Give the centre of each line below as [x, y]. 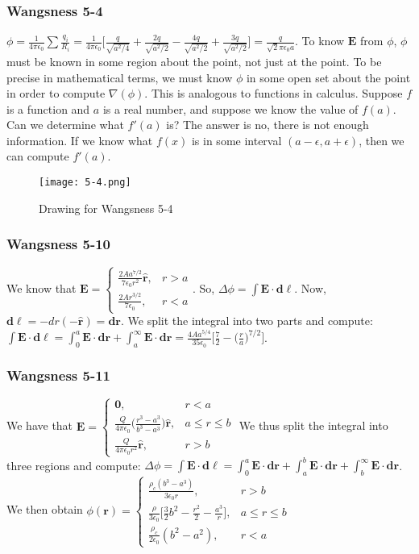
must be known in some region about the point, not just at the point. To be [194, 61]
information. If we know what [80, 140]
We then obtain [45, 509]
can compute [38, 156]
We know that [41, 287]
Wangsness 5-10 [58, 244]
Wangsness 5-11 [58, 375]
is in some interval [236, 140]
